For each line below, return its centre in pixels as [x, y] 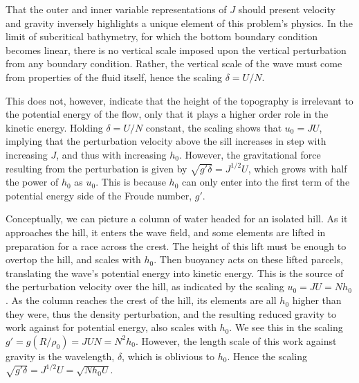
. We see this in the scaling [286, 327]
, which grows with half [297, 168]
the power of [32, 182]
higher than [317, 300]
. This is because [131, 182]
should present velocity [287, 9]
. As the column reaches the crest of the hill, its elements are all [141, 300]
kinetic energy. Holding [54, 127]
